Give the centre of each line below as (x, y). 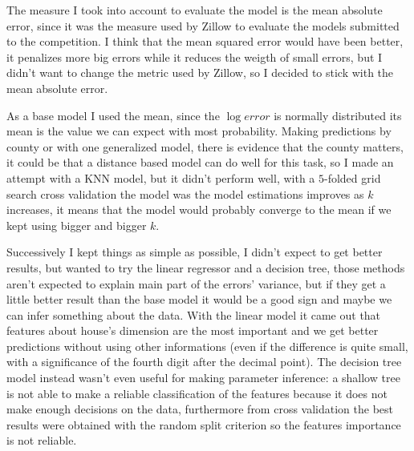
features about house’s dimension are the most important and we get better (193, 330)
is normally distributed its (338, 115)
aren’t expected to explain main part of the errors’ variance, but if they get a (196, 283)
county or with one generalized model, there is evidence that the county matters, (205, 146)
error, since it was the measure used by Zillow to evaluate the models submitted (203, 25)
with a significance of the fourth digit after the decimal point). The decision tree (204, 362)
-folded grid (353, 177)
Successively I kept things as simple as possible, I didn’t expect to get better (195, 252)
